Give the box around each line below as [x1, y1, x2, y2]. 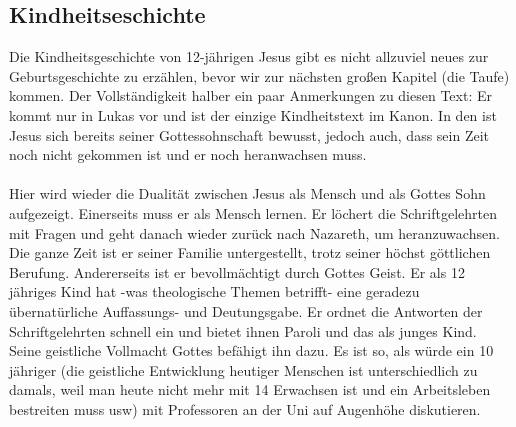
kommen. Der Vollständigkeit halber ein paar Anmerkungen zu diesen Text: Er [9, 85, 492, 106]
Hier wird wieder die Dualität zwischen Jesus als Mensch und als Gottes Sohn [9, 183, 486, 204]
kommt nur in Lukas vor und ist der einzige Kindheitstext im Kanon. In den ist [9, 104, 497, 125]
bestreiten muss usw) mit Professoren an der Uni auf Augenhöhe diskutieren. [9, 398, 481, 419]
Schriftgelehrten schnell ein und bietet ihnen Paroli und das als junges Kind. [9, 320, 477, 341]
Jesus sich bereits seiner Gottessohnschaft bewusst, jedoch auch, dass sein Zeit [9, 124, 490, 145]
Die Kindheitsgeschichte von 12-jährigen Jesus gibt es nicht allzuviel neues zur [9, 46, 489, 67]
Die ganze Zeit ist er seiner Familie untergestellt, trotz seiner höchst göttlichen [9, 242, 491, 263]
